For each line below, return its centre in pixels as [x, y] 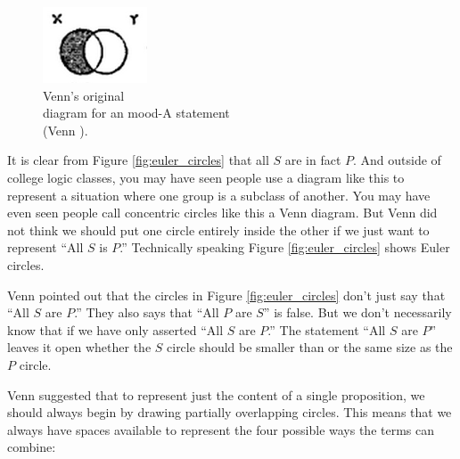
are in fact [313, 160]
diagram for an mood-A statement [136, 113]
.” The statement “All [327, 329]
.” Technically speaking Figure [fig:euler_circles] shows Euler [285, 247]
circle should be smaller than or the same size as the [310, 347]
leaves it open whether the [79, 347]
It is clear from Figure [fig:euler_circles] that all [138, 160]
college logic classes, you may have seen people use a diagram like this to [206, 177]
